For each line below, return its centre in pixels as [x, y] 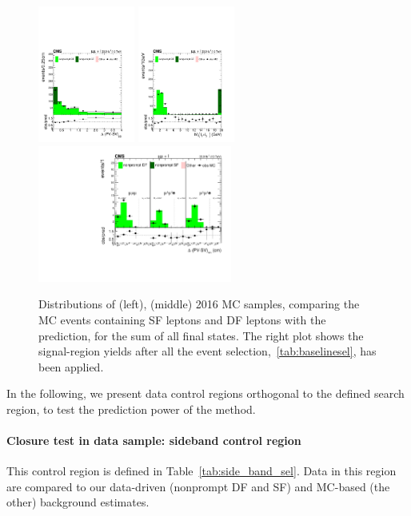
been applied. [71, 366]
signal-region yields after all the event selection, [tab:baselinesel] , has [207, 351]
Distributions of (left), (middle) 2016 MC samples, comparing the [199, 304]
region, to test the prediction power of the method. [131, 409]
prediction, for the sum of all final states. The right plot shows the [201, 335]
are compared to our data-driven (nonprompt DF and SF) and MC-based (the [198, 486]
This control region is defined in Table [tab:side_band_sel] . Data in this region [202, 471]
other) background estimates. [78, 502]
